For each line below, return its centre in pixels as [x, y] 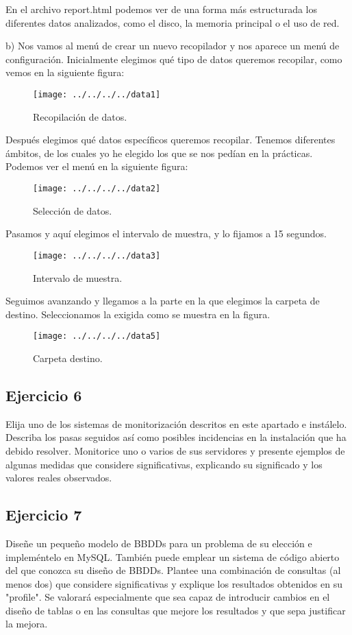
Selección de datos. [73, 210]
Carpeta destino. [68, 358]
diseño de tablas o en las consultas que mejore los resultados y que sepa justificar [176, 610]
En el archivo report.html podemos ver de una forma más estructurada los [161, 9]
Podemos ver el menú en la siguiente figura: [97, 166]
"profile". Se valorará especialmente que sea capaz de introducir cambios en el [168, 597]
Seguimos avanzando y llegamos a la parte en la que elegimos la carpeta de [163, 301]
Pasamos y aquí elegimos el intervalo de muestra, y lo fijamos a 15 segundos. [166, 233]
